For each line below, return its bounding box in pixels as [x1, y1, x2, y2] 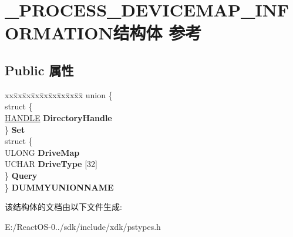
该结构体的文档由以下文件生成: [5, 201, 122, 213]
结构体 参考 [113, 21, 202, 45]
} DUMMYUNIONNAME [5, 181, 114, 193]
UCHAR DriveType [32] [5, 158, 97, 170]
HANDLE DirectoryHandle [5, 111, 112, 123]
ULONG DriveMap [5, 146, 80, 158]
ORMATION [5, 21, 113, 45]
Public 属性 [5, 61, 74, 79]
